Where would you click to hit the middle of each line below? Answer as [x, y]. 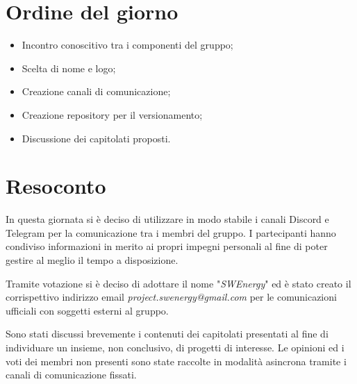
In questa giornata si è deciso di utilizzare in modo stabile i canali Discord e [167, 219]
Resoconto [56, 186]
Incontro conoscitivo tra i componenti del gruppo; [127, 45]
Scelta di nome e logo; [69, 68]
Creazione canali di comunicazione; [96, 91]
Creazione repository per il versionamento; [112, 114]
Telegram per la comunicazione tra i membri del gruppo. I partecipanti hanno [171, 232]
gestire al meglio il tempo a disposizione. [92, 260]
